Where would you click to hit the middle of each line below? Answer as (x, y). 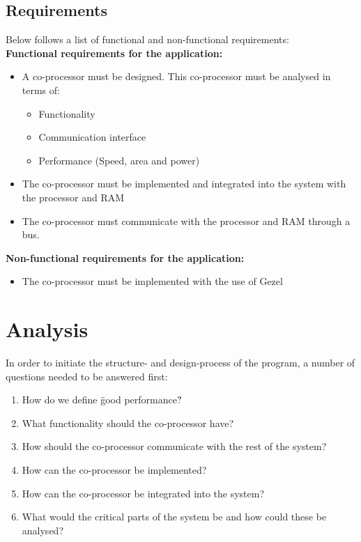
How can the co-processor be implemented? (114, 470)
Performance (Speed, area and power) (119, 160)
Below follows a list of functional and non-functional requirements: (147, 39)
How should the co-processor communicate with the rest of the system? (174, 446)
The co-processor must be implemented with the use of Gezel (152, 281)
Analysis (47, 329)
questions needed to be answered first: (87, 376)
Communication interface (92, 137)
